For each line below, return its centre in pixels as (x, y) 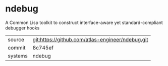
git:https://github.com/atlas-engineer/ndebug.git (91, 39)
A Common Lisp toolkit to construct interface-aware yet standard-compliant (84, 22)
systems (18, 55)
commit (17, 47)
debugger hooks (22, 27)
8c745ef (43, 47)
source (16, 39)
